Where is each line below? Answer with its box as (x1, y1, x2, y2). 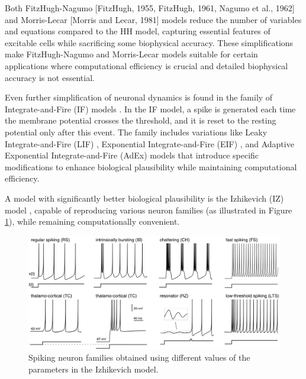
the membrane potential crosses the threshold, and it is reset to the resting (5, 114, 276, 127)
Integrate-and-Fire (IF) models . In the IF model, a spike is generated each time (5, 102, 296, 115)
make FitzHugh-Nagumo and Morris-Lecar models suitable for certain (5, 48, 258, 60)
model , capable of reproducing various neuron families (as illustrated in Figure (5, 203, 292, 216)
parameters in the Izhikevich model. (28, 362, 159, 375)
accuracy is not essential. (5, 71, 95, 83)
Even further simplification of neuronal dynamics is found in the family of (5, 91, 273, 103)
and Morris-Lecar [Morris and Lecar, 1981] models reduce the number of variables (5, 13, 302, 25)
